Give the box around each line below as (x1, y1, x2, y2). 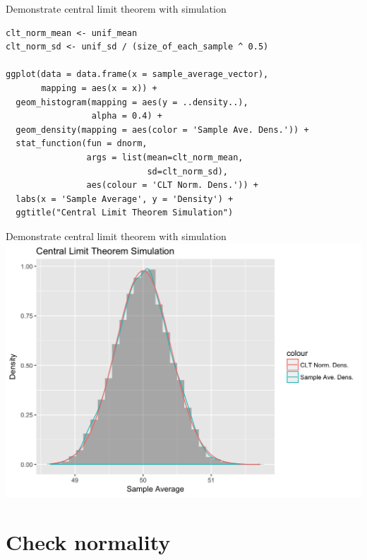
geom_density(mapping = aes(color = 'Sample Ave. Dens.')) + (16, 124, 309, 135)
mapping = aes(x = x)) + (41, 83, 157, 93)
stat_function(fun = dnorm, (16, 138, 148, 149)
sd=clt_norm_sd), (147, 166, 228, 177)
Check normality (6, 528, 171, 556)
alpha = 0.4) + (91, 111, 162, 121)
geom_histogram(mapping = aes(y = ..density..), (16, 97, 248, 107)
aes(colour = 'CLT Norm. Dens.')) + (86, 180, 258, 191)
